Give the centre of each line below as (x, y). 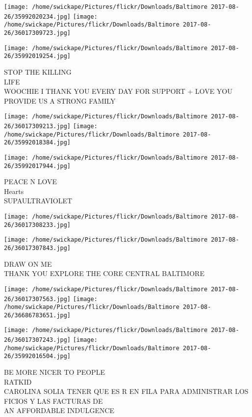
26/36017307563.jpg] (38, 299)
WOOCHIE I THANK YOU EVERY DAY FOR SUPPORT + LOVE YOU (118, 91)
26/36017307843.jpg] (38, 248)
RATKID (18, 381)
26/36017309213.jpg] (38, 126)
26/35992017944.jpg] (38, 166)
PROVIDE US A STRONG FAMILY (60, 100)
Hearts (14, 191)
